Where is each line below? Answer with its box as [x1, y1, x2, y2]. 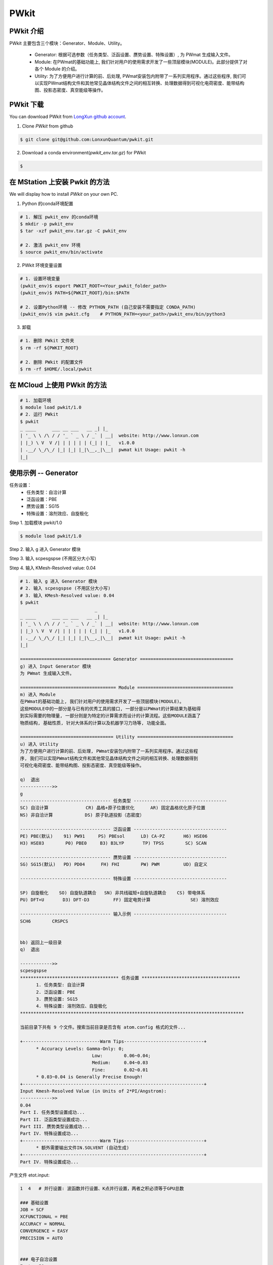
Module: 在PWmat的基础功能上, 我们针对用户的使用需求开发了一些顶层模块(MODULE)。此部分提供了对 [34, 59, 248, 65]
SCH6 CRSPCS [20, 918, 68, 924]
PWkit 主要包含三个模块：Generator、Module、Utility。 [9, 40, 125, 47]
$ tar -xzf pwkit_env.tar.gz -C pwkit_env [20, 228, 127, 234]
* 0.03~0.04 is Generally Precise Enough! [36, 1074, 143, 1080]
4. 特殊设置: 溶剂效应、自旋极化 [36, 1003, 107, 1009]
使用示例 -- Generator [9, 469, 78, 478]
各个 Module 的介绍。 [34, 66, 80, 72]
